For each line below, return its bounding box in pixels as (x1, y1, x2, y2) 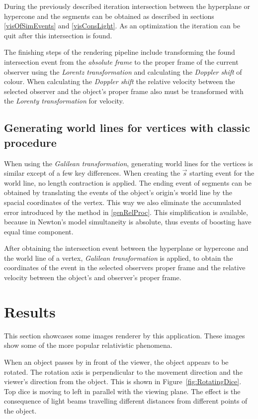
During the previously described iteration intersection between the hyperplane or (4, 1, 251, 11)
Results (4, 301, 56, 321)
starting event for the (189, 168, 255, 178)
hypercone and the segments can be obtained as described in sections (4, 10, 214, 21)
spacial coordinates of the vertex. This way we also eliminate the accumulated (4, 197, 242, 207)
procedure (4, 134, 57, 150)
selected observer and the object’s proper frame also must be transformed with (4, 86, 244, 96)
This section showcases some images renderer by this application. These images (4, 330, 245, 340)
